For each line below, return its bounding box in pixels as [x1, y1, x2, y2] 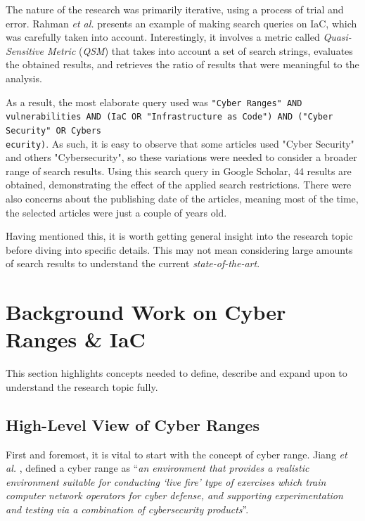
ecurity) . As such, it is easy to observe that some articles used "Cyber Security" [6, 136, 354, 150]
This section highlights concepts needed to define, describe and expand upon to [6, 366, 347, 380]
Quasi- [323, 30, 352, 44]
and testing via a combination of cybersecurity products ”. [6, 502, 249, 517]
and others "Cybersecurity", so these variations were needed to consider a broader [6, 150, 357, 165]
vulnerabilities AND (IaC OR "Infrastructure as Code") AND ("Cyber [6, 112, 333, 122]
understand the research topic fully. [6, 379, 158, 394]
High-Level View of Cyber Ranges [6, 413, 260, 435]
